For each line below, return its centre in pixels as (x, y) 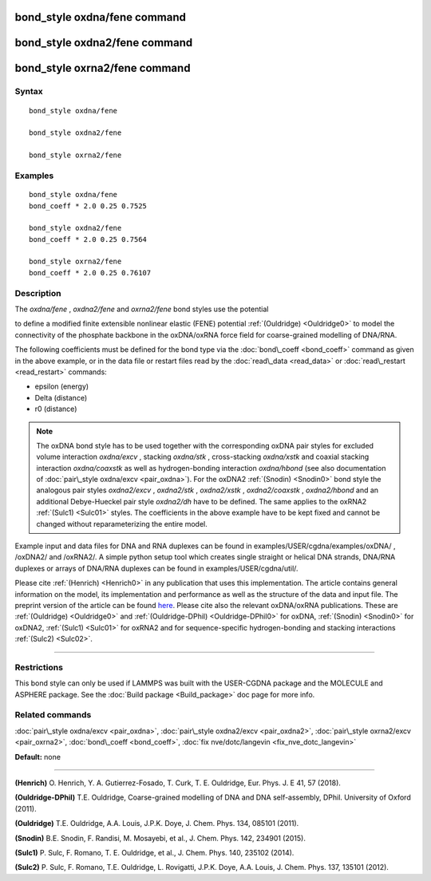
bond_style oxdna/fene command (101, 17)
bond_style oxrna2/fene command (103, 68)
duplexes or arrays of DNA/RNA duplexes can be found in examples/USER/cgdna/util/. (156, 568)
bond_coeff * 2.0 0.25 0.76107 (90, 273)
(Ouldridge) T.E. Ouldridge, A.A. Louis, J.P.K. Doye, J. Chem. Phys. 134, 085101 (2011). (157, 824)
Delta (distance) (61, 397)
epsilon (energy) (62, 386)
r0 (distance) (56, 409)
